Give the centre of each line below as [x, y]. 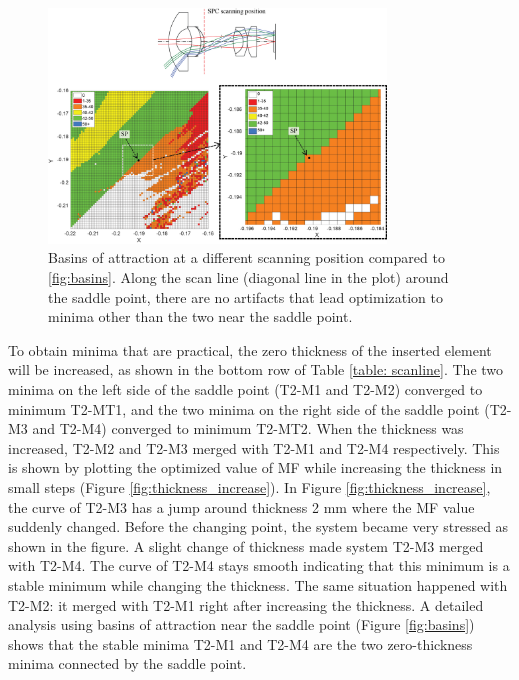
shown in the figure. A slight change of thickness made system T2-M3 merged [246, 545]
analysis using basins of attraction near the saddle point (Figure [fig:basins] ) [241, 624]
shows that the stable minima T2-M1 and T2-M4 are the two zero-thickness [240, 643]
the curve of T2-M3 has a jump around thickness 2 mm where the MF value [241, 506]
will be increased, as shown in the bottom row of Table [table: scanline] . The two [256, 369]
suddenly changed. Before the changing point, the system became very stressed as [258, 526]
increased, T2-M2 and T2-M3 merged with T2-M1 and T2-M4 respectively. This [254, 447]
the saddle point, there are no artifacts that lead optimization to [246, 296]
